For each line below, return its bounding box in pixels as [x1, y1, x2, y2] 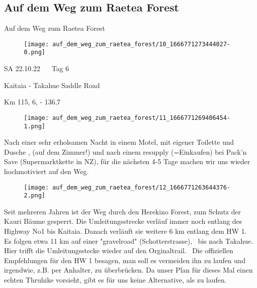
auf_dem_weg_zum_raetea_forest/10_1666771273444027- [52, 40, 231, 48]
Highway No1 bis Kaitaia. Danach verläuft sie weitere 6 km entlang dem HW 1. [4, 226, 247, 236]
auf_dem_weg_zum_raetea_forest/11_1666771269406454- [52, 114, 231, 121]
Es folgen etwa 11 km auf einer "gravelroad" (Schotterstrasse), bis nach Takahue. [4, 235, 253, 246]
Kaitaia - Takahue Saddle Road [4, 80, 100, 90]
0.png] [24, 49, 45, 56]
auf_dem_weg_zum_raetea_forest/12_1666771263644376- [52, 184, 231, 191]
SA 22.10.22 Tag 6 [4, 63, 69, 74]
